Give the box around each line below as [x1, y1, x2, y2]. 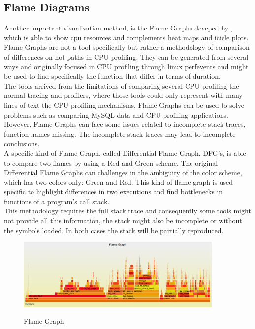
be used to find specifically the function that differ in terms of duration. [4, 71, 221, 81]
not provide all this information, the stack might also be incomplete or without [4, 215, 242, 226]
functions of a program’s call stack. [4, 196, 110, 206]
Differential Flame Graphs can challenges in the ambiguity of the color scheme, [4, 167, 242, 178]
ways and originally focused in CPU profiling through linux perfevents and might [4, 61, 249, 71]
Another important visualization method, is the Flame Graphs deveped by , [4, 23, 233, 33]
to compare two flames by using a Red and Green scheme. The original [4, 157, 218, 168]
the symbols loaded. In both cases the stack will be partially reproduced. [4, 225, 223, 235]
